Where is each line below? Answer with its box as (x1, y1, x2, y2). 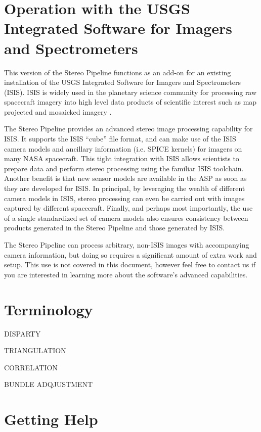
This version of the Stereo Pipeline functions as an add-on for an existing (4, 67, 231, 77)
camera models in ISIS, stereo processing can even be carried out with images (4, 193, 245, 203)
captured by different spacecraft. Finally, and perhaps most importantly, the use (4, 203, 253, 213)
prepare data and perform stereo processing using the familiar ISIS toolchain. (4, 163, 244, 173)
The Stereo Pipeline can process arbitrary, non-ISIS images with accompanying (4, 239, 249, 250)
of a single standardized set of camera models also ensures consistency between (4, 212, 248, 223)
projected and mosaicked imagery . (4, 106, 112, 117)
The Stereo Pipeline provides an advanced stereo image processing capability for (4, 123, 253, 134)
